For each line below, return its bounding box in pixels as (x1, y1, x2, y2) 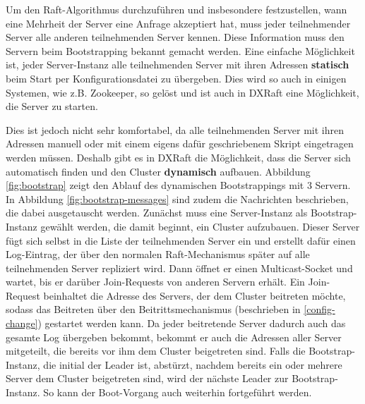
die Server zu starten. (6, 99, 98, 114)
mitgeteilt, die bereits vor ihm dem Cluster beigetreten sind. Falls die (6, 343, 306, 358)
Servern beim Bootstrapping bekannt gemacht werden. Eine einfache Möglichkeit (6, 43, 355, 58)
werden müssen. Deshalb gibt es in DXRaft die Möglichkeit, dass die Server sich (6, 149, 351, 164)
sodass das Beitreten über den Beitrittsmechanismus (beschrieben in (6, 302, 301, 317)
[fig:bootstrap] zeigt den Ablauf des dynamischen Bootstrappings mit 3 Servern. (6, 178, 351, 192)
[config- (304, 302, 335, 317)
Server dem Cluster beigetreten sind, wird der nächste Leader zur (6, 371, 289, 386)
